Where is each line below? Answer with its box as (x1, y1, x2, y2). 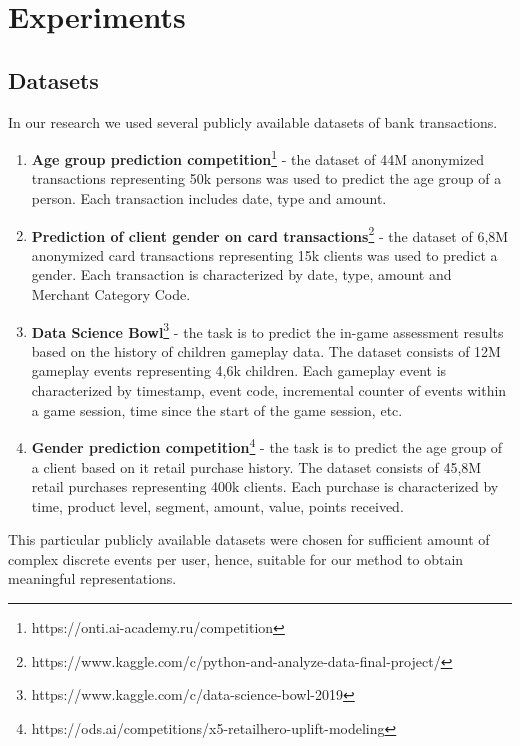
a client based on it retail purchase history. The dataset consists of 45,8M (31, 456, 482, 477)
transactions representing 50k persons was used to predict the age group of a (31, 168, 502, 189)
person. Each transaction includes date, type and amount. (31, 188, 387, 209)
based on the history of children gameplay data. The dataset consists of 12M (31, 340, 501, 361)
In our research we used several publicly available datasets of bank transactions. (8, 111, 498, 132)
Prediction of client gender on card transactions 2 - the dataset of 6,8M (31, 222, 509, 246)
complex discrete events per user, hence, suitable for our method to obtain (8, 548, 464, 569)
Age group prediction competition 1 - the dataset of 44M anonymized (31, 146, 484, 169)
